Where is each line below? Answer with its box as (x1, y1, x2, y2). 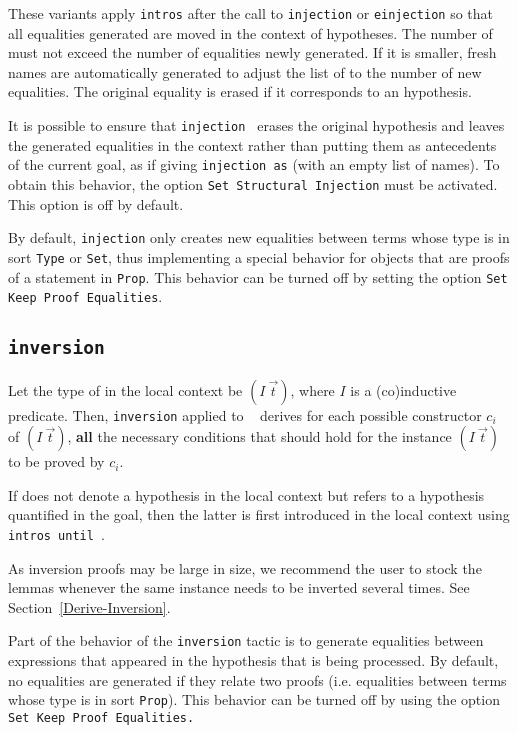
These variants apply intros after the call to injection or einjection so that (8, 3, 493, 23)
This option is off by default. (8, 193, 184, 214)
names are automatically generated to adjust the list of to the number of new (8, 61, 482, 82)
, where (290, 379, 335, 400)
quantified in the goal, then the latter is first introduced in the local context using (8, 504, 510, 525)
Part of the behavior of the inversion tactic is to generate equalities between (8, 630, 484, 651)
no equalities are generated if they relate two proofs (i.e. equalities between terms (8, 669, 507, 690)
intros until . (8, 524, 105, 545)
